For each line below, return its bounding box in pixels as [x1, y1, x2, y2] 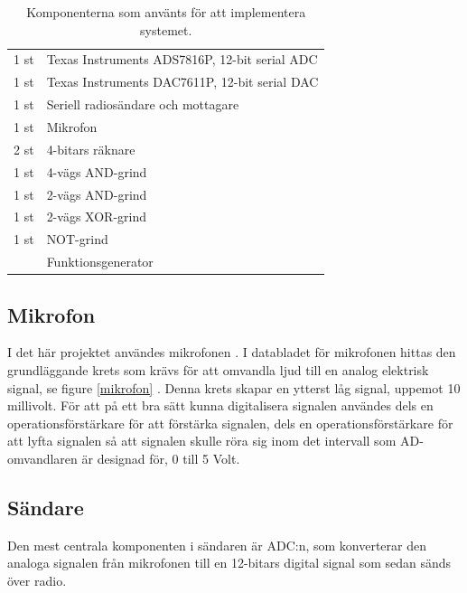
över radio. [7, 570, 67, 589]
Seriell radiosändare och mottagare [46, 95, 239, 114]
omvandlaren [7, 448, 78, 467]
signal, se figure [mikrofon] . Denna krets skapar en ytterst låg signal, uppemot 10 [7, 378, 461, 397]
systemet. [140, 20, 192, 39]
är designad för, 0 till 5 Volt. [81, 448, 240, 467]
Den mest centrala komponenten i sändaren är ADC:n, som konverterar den [7, 535, 427, 554]
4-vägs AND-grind [46, 162, 147, 181]
